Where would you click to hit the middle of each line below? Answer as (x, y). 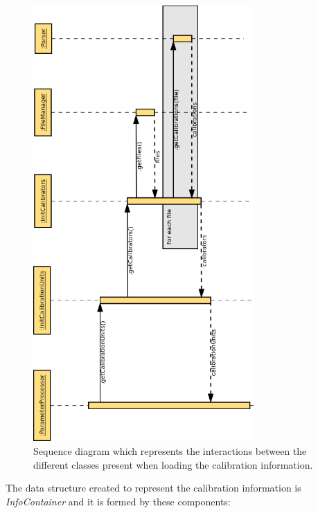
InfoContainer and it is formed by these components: (118, 501)
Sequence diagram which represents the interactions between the (170, 450)
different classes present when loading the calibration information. (173, 464)
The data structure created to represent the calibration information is (153, 488)
